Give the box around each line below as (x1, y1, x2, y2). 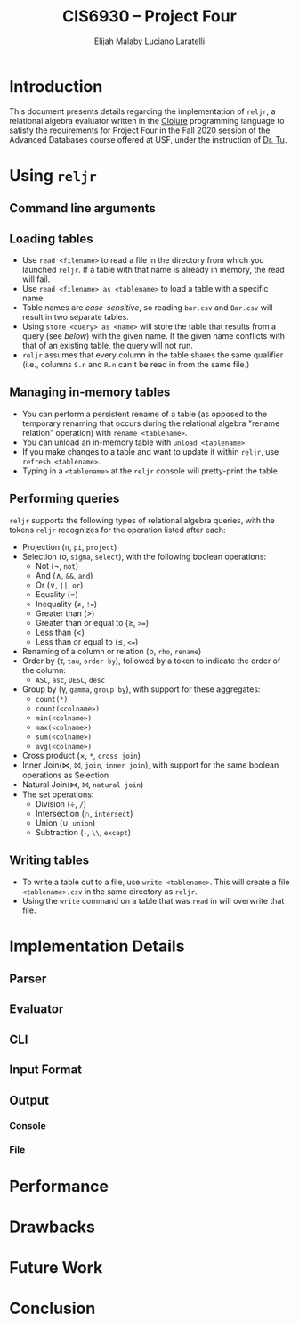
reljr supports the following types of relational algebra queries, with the (9, 514, 276, 525)
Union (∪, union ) (35, 818, 96, 828)
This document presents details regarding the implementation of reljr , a (9, 105, 276, 117)
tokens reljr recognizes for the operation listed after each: (9, 524, 226, 535)
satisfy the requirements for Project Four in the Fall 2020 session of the (9, 125, 271, 136)
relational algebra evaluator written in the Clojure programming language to (9, 115, 285, 126)
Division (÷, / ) (35, 798, 87, 809)
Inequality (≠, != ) (35, 598, 98, 609)
